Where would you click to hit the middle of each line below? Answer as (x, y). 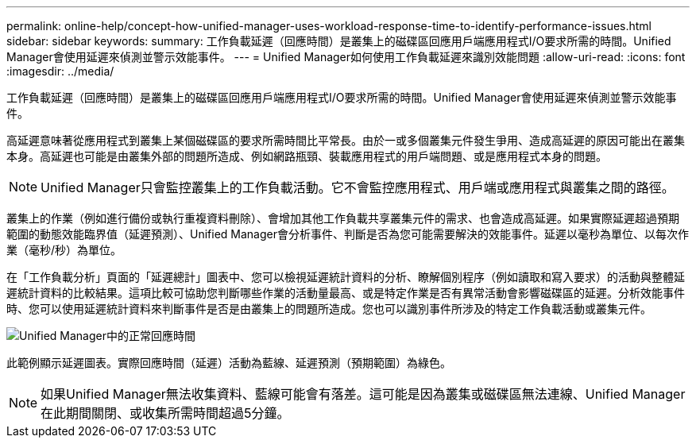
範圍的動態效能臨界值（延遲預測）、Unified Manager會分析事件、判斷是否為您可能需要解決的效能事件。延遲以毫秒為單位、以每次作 (348, 234)
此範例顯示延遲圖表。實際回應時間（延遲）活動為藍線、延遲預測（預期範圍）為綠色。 (229, 363)
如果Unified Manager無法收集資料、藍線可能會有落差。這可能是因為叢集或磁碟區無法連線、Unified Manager (363, 394)
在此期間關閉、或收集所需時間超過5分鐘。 (165, 413)
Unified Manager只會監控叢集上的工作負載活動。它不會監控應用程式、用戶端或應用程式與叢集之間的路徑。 (358, 187)
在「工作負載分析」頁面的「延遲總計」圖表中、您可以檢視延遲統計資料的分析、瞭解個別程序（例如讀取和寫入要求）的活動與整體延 (346, 277)
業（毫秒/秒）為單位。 (64, 250)
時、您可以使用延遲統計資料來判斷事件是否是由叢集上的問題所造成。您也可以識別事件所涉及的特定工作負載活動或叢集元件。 (329, 309)
